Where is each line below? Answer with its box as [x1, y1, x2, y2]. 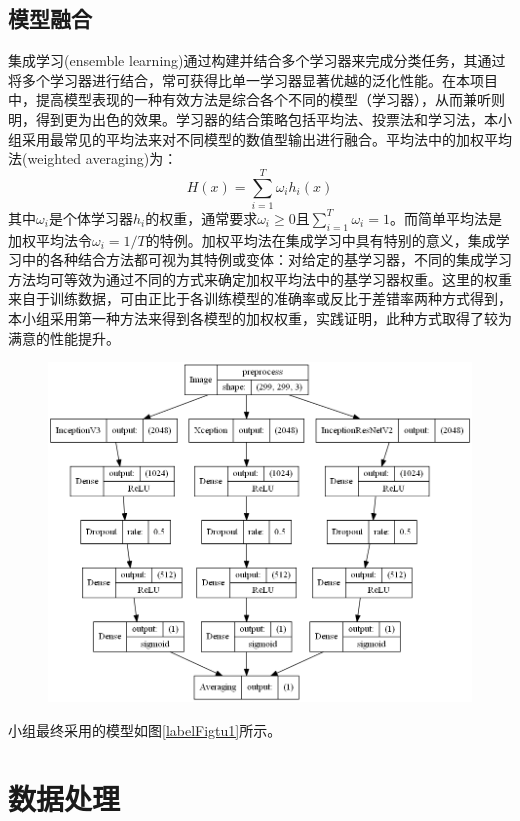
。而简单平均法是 [389, 207, 502, 228]
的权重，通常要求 [145, 207, 258, 228]
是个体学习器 [48, 207, 133, 228]
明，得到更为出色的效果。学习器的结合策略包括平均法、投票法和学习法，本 [8, 108, 498, 129]
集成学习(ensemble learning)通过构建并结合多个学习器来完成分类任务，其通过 [8, 50, 506, 71]
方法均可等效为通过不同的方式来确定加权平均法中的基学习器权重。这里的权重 [8, 268, 512, 289]
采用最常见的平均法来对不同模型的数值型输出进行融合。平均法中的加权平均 [21, 128, 512, 149]
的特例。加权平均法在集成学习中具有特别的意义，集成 [145, 229, 496, 250]
